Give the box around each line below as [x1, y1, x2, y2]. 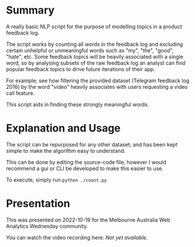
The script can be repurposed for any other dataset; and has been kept [6, 141, 178, 148]
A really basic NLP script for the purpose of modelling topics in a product [6, 23, 183, 30]
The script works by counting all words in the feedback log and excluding [6, 41, 183, 48]
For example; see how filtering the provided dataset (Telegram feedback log [6, 77, 190, 84]
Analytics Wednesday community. [6, 222, 88, 229]
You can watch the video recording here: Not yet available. [6, 233, 148, 241]
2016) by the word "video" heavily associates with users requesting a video [6, 83, 188, 90]
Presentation [6, 197, 70, 211]
